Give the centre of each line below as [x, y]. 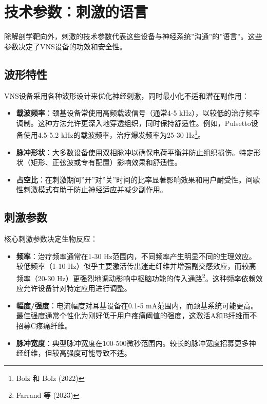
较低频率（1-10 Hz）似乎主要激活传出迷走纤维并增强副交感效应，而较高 [136, 266]
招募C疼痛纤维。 [44, 325]
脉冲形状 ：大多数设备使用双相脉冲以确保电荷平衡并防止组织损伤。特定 [135, 152]
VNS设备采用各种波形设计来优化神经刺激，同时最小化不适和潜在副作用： [127, 95]
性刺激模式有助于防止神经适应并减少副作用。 [92, 189]
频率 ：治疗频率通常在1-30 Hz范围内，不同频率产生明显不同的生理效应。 [136, 256]
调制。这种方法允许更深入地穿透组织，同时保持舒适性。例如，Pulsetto [133, 123]
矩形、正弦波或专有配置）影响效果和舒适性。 [106, 162]
